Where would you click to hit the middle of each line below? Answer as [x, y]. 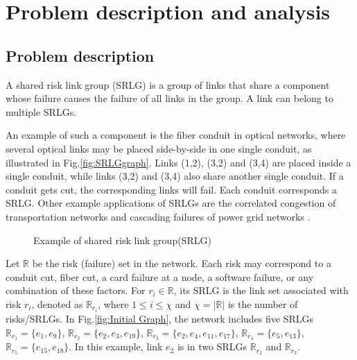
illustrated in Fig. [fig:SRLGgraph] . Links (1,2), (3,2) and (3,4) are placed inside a [178, 162]
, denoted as [57, 303]
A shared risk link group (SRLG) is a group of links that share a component [168, 84]
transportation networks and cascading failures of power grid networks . [158, 216]
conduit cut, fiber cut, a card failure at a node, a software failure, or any [160, 276]
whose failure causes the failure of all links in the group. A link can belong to [169, 98]
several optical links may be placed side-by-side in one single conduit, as [159, 148]
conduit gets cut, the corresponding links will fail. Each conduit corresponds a [171, 189]
